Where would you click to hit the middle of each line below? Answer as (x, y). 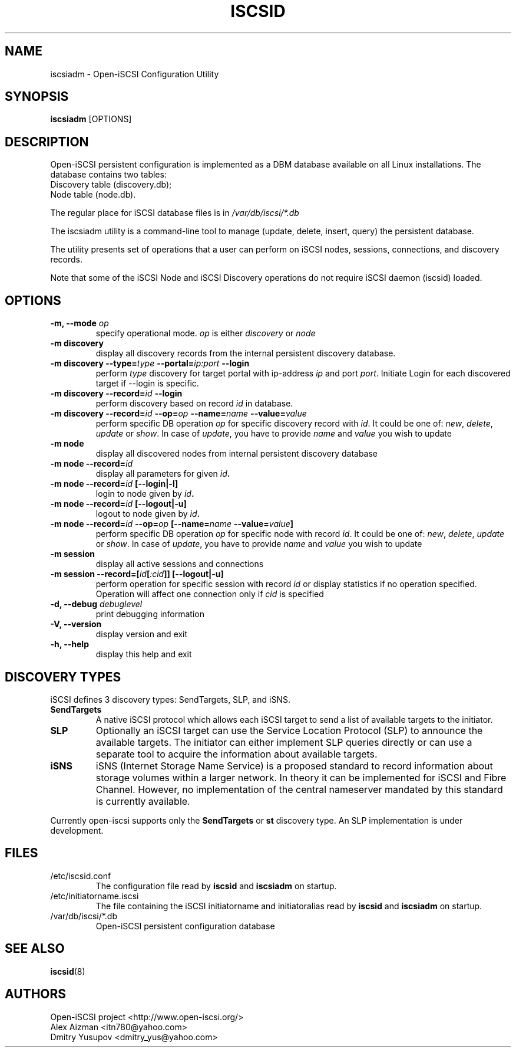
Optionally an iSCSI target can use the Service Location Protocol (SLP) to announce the (289, 730)
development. (77, 830)
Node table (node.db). (93, 195)
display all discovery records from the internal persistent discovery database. (246, 353)
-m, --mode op (80, 323)
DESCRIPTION (47, 142)
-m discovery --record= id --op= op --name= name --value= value (178, 414)
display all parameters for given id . (163, 474)
